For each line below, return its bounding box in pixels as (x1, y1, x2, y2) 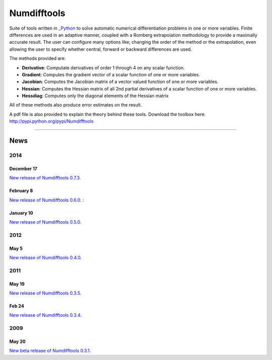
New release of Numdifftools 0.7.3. (9, 175, 81, 181)
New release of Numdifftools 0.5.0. (9, 219, 82, 225)
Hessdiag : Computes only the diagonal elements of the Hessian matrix (22, 93, 169, 99)
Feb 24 (9, 303, 25, 309)
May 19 (9, 281, 25, 287)
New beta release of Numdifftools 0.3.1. (9, 347, 91, 354)
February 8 (9, 188, 33, 194)
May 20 (9, 338, 26, 344)
